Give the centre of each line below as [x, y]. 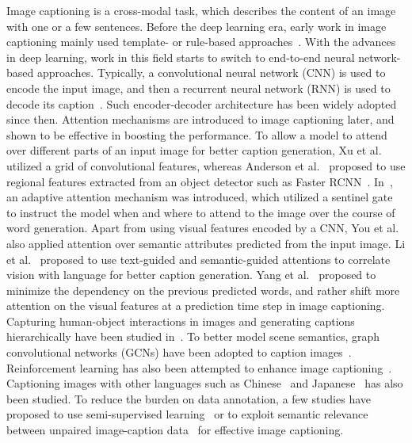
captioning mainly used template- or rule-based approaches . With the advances [201, 42]
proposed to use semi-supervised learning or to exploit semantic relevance [187, 414]
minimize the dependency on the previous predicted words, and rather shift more [203, 290]
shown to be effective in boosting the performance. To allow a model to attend [197, 134]
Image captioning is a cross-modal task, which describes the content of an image [201, 10]
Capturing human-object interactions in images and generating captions [181, 321]
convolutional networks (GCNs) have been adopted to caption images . [179, 352]
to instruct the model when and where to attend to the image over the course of [201, 212]
